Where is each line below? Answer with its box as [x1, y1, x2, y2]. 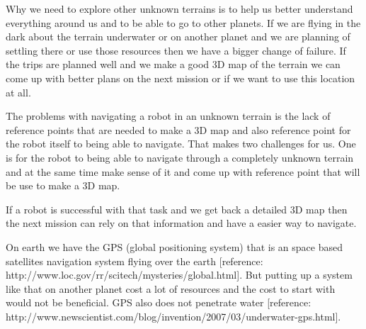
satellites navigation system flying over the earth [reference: [6, 253, 263, 268]
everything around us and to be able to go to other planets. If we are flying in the [6, 15, 361, 30]
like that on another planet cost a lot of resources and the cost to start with [6, 281, 336, 296]
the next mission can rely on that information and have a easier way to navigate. [6, 216, 357, 230]
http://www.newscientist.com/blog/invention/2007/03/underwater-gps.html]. [6, 308, 341, 323]
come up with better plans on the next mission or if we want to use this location [6, 70, 355, 85]
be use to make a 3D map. [6, 178, 120, 193]
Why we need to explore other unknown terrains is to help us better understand [6, 1, 353, 16]
